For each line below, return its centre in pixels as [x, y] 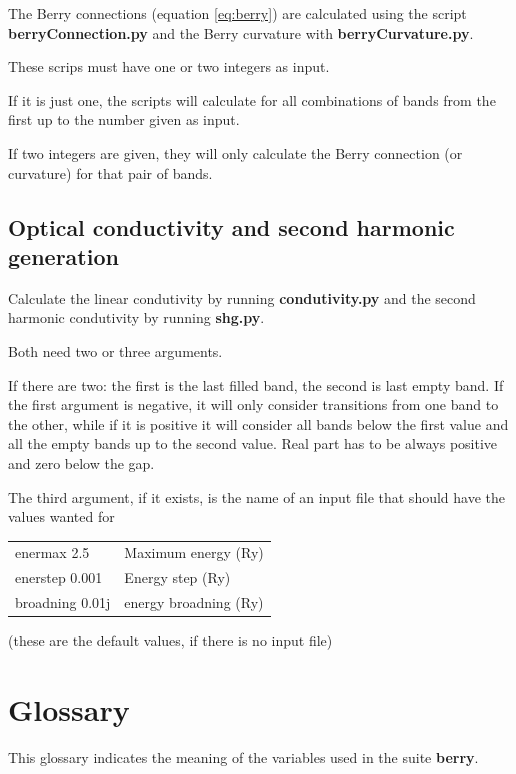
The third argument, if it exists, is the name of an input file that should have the [257, 496]
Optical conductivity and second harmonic [231, 226]
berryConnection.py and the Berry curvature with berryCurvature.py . [241, 32]
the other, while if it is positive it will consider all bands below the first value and [258, 423]
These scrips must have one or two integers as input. [169, 66]
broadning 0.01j [63, 602]
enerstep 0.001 [59, 577]
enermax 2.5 [52, 552]
